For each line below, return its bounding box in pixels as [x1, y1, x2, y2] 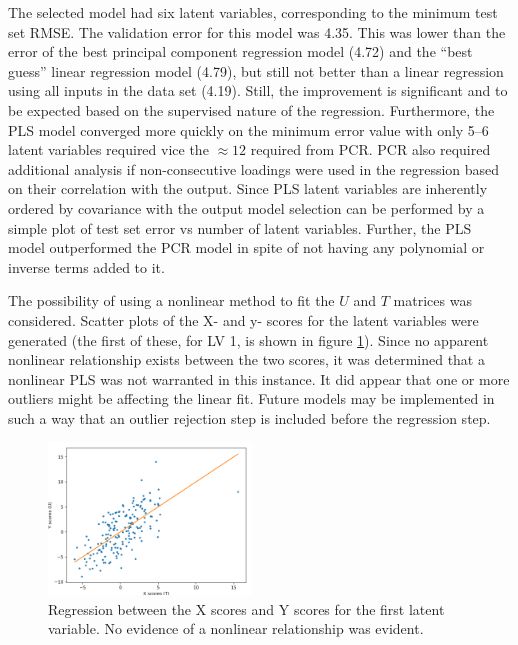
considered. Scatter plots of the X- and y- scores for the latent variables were [8, 309, 479, 330]
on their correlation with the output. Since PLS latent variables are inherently [8, 178, 488, 199]
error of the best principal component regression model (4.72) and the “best [8, 41, 473, 62]
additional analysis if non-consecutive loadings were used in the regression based [8, 158, 500, 179]
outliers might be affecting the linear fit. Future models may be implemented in [8, 388, 495, 409]
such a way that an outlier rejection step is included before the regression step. [8, 407, 491, 428]
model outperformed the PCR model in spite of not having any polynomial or [8, 237, 485, 258]
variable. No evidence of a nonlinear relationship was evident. [48, 618, 424, 639]
